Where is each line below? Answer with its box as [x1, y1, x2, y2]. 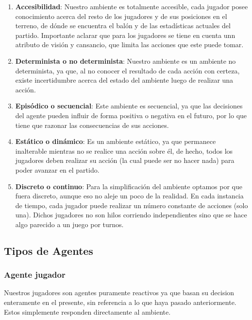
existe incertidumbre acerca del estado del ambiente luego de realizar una [15, 75, 234, 85]
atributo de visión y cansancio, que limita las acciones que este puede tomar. [15, 39, 244, 50]
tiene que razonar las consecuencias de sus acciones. [15, 120, 169, 130]
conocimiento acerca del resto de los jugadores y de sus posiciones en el [15, 11, 227, 21]
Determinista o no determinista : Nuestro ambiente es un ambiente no [15, 55, 236, 66]
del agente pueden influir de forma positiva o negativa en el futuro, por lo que [15, 110, 247, 120]
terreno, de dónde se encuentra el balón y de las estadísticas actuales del [15, 20, 231, 31]
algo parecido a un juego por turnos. [15, 219, 124, 229]
